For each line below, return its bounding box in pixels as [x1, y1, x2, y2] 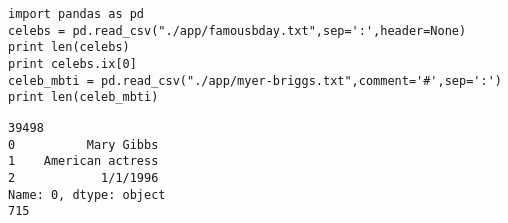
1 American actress [8, 154, 159, 169]
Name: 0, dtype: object [8, 187, 166, 202]
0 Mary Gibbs [8, 137, 159, 152]
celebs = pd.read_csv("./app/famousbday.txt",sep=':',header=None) [8, 23, 467, 38]
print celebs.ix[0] [8, 56, 137, 71]
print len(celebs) [8, 40, 130, 55]
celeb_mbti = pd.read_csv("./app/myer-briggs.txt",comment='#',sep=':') [8, 73, 502, 88]
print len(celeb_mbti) [8, 90, 159, 105]
